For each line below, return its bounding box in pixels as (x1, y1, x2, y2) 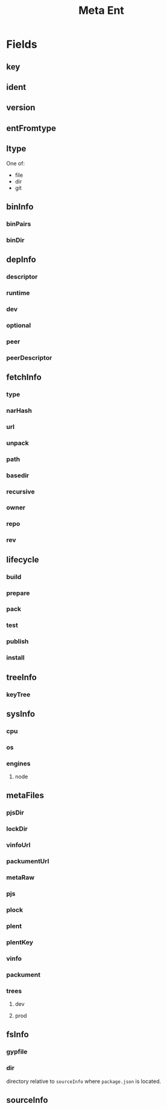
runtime (6, 289, 30, 297)
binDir (6, 236, 25, 244)
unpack (6, 439, 29, 447)
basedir (6, 471, 30, 480)
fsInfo (6, 1029, 29, 1040)
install (6, 653, 25, 662)
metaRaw (6, 873, 35, 882)
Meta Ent (78, 4, 125, 17)
